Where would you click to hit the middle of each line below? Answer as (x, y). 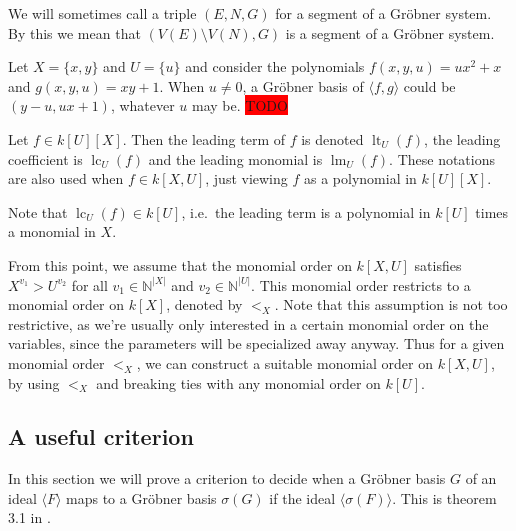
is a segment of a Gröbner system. (390, 32)
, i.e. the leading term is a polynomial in (306, 211)
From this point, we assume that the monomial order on (180, 264)
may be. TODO (240, 105)
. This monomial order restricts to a (361, 284)
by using (34, 382)
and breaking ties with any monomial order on (238, 382)
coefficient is (45, 158)
